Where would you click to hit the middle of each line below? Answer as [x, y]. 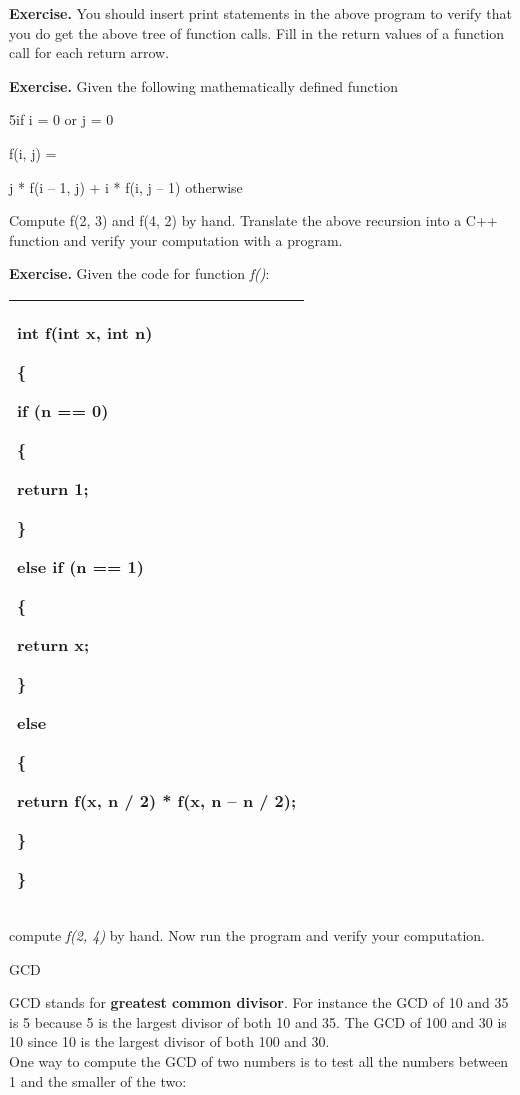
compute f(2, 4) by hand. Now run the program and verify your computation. [247, 934]
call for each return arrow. [89, 52]
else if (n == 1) [80, 566]
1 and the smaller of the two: [98, 1080]
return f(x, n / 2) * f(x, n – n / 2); [157, 800]
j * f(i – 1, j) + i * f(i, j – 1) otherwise [126, 186]
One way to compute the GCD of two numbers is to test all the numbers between [259, 1060]
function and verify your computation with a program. [176, 239]
